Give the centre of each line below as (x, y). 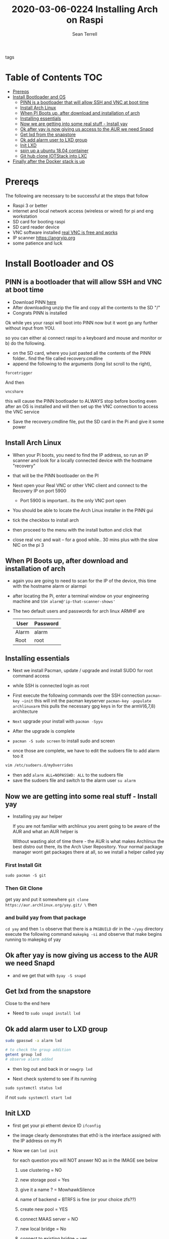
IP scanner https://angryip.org (44, 237)
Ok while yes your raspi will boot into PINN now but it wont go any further (81, 322)
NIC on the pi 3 (28, 545)
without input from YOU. (30, 328)
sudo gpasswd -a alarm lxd (34, 1041)
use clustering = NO (41, 1170)
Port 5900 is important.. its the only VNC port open (73, 500)
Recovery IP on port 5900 (39, 491)
